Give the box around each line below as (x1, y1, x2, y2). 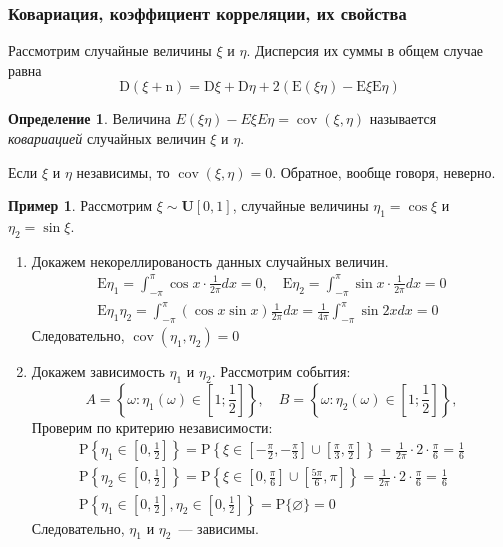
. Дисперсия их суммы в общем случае (246, 40, 484, 61)
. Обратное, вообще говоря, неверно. (272, 161, 496, 182)
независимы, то (76, 161, 170, 182)
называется (369, 108, 437, 129)
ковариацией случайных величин (8, 128, 206, 148)
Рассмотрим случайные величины (8, 40, 212, 61)
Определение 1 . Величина (8, 108, 171, 129)
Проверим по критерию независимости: (31, 416, 273, 437)
